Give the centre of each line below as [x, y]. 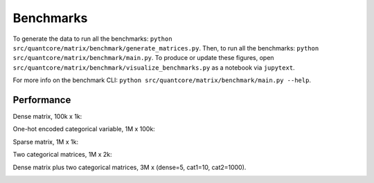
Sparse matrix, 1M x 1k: [46, 142]
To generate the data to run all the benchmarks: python [92, 39]
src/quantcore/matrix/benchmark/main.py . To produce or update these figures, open [143, 58]
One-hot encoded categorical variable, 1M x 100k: [84, 129]
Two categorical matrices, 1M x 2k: [62, 155]
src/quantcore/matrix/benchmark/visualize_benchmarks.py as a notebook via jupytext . [154, 67]
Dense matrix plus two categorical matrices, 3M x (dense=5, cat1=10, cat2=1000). [130, 167]
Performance [42, 100]
